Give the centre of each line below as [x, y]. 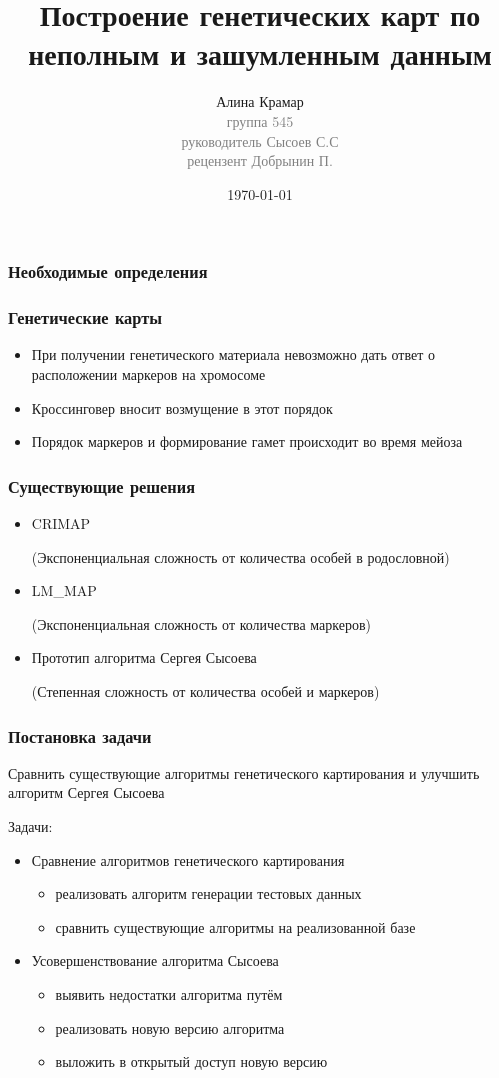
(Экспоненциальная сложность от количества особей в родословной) [240, 556]
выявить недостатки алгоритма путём [169, 993]
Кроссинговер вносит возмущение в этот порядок [182, 407]
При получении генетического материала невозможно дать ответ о [233, 354]
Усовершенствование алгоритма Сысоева [155, 960]
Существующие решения [102, 485]
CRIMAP [61, 523]
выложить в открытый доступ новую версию [191, 1061]
